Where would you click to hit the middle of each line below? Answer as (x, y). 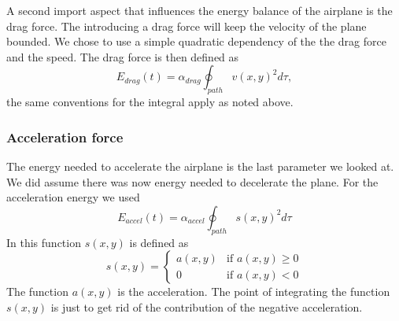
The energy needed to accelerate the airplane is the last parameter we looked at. (200, 166)
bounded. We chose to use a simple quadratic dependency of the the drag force (196, 41)
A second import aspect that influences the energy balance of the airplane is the (199, 10)
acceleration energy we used (73, 197)
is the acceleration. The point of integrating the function (254, 291)
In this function (44, 242)
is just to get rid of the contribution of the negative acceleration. (207, 306)
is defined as (159, 242)
